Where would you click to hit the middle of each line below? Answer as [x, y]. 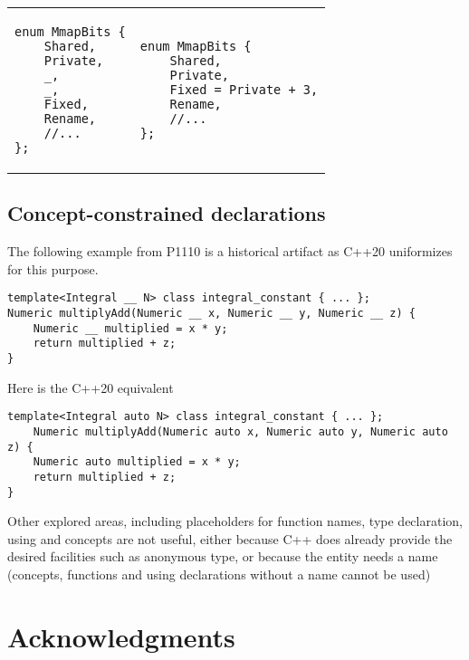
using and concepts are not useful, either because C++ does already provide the [230, 538]
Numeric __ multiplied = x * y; [130, 328]
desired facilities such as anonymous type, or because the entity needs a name [223, 556]
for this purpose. [53, 268]
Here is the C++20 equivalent [91, 387]
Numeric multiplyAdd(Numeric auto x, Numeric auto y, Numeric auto [240, 431]
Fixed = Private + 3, [244, 90]
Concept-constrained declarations [167, 213]
